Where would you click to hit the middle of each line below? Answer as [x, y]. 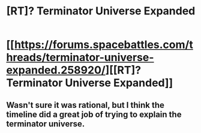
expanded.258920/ [56, 70]
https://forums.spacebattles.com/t [103, 45]
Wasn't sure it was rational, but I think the [85, 105]
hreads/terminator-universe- [80, 58]
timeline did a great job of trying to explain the [94, 114]
